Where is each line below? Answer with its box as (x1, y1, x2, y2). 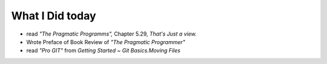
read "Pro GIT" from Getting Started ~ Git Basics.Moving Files (26, 47, 181, 54)
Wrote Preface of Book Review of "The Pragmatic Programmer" (26, 38, 186, 45)
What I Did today (11, 9, 96, 22)
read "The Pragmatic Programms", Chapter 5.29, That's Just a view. (26, 30, 197, 37)
